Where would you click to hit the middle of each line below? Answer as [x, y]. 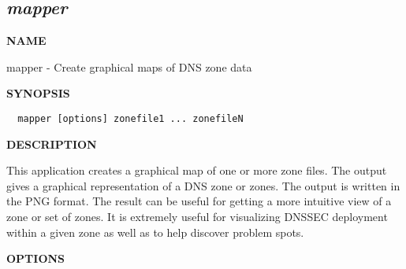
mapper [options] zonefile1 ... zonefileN [130, 118]
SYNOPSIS [38, 93]
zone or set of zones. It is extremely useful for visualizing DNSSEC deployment [197, 217]
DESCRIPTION [52, 144]
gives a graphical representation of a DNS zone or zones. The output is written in [203, 185]
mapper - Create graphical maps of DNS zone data [129, 66]
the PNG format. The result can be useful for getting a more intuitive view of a [199, 201]
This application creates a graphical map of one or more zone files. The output [197, 170]
